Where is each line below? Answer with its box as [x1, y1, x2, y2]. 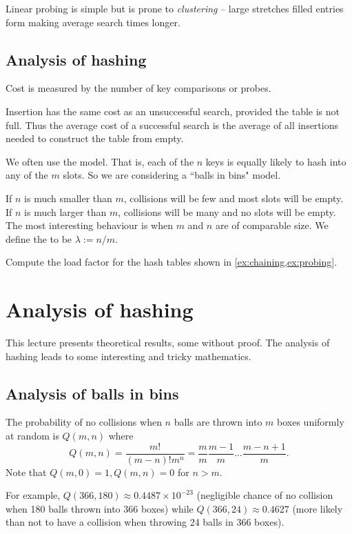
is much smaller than [24, 190, 112, 205]
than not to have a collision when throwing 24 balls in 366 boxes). [6, 515, 284, 529]
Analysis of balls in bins [6, 382, 179, 404]
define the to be [6, 231, 72, 246]
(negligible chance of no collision [196, 488, 333, 502]
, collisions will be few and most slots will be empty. [123, 190, 344, 205]
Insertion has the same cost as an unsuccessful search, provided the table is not [6, 103, 340, 118]
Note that [6, 464, 47, 479]
